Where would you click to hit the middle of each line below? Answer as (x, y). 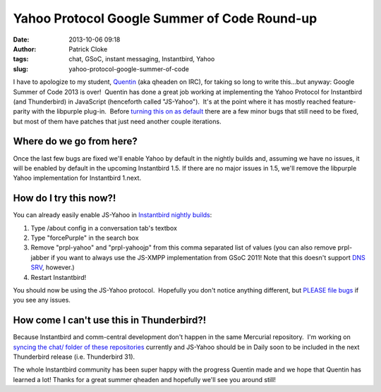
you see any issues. (42, 300)
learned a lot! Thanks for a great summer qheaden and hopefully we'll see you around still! (145, 379)
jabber (40, 257)
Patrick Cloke (88, 49)
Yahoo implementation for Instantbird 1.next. (77, 178)
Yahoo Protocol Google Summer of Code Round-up (165, 18)
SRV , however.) (53, 267)
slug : (20, 69)
